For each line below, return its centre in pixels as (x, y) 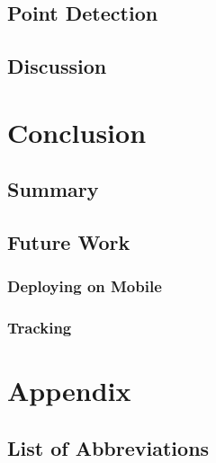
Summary (53, 189)
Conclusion (77, 132)
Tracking (40, 328)
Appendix (69, 391)
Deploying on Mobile (85, 286)
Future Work (69, 242)
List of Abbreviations (108, 447)
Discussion (57, 66)
